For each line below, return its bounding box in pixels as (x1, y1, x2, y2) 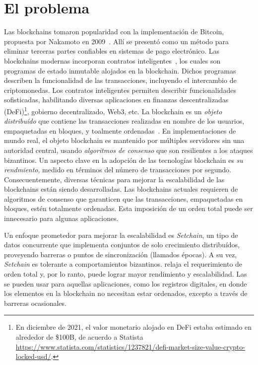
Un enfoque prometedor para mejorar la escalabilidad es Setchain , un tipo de (4, 229, 238, 240)
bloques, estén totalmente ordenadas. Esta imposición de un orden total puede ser (4, 203, 253, 214)
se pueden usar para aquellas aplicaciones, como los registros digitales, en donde (4, 278, 247, 289)
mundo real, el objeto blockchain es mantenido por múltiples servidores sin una (4, 135, 245, 146)
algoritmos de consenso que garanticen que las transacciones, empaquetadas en (4, 193, 243, 204)
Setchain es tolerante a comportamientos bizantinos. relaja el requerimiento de (4, 259, 243, 269)
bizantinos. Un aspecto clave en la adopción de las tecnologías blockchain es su (4, 154, 243, 165)
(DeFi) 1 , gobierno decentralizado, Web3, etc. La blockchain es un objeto (4, 104, 222, 116)
